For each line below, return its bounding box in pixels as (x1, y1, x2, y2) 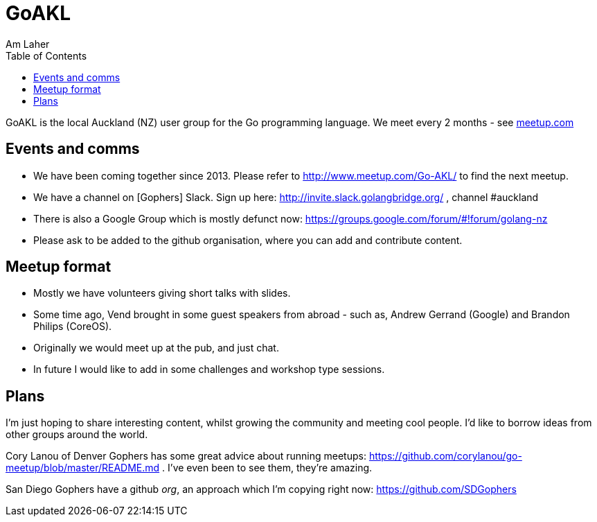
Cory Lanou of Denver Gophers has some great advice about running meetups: (6, 450, 366, 462)
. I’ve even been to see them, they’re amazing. (162, 462, 373, 474)
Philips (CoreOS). (33, 320, 112, 333)
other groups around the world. (6, 428, 148, 441)
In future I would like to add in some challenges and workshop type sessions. (33, 363, 385, 376)
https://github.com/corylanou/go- (368, 450, 522, 462)
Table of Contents (6, 49, 87, 62)
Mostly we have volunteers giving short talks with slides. (33, 287, 291, 299)
